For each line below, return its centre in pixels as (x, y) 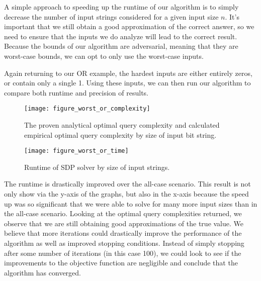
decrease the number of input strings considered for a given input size (111, 16)
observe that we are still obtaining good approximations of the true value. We (124, 223)
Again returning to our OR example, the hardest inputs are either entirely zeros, (128, 73)
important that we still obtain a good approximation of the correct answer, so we (129, 26)
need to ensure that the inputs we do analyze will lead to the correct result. (121, 36)
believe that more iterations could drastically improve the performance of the (123, 233)
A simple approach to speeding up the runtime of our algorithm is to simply (121, 7)
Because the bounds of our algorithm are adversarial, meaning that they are (121, 46)
